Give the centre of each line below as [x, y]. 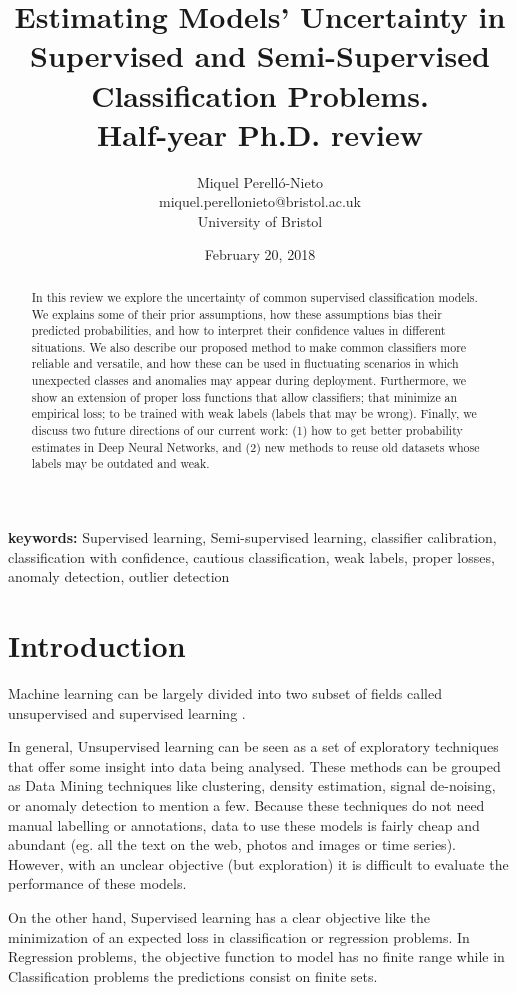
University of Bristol [260, 220]
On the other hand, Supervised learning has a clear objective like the [219, 916]
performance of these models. [97, 883]
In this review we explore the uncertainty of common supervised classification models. [254, 296]
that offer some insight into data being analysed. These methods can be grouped [254, 765]
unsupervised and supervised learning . [127, 712]
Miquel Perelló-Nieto [260, 181]
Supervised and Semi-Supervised [260, 55]
